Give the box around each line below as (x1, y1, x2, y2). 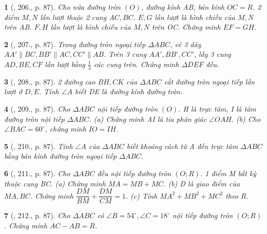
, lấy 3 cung (194, 49, 231, 59)
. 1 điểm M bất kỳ (200, 167, 256, 178)
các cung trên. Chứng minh (94, 58, 179, 69)
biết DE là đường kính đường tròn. (75, 86, 183, 97)
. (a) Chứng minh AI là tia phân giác (89, 113, 207, 124)
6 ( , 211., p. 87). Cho (4, 167, 70, 178)
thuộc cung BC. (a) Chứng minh (4, 178, 106, 188)
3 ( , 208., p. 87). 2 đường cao (4, 76, 95, 87)
